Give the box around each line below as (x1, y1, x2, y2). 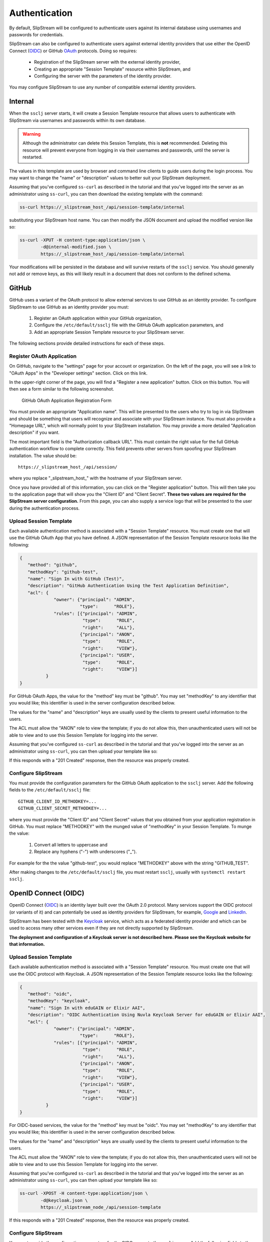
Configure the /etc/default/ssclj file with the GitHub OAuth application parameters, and (34, 322, 223, 328)
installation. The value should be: (9, 453, 77, 459)
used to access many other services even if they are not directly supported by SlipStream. (9, 925, 194, 931)
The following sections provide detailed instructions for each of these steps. (9, 340, 165, 346)
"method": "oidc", (27, 991, 72, 997)
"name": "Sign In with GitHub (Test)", (27, 576, 125, 581)
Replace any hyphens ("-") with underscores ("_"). (34, 849, 137, 854)
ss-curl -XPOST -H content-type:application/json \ (19, 1190, 148, 1196)
